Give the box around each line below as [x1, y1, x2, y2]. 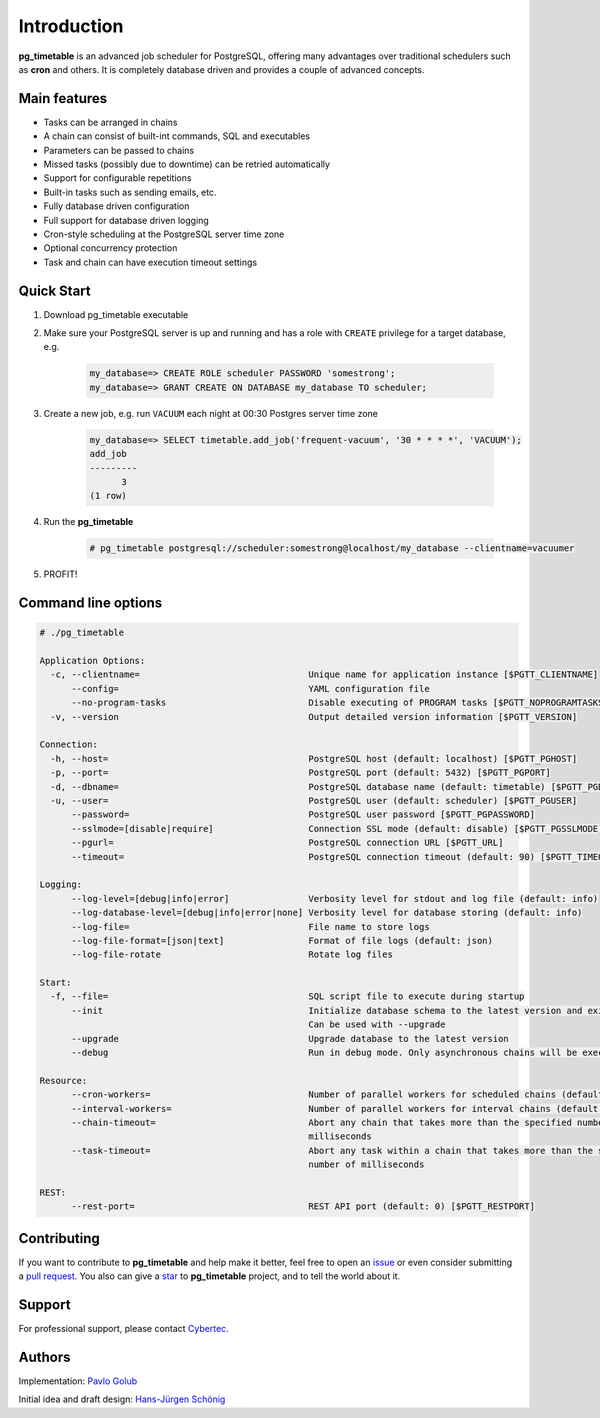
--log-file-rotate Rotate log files [71, 949, 394, 960]
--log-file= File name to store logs [71, 921, 430, 932]
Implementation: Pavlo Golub [18, 1375, 138, 1387]
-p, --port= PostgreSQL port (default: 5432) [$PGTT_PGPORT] [50, 767, 552, 779]
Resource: [39, 1075, 88, 1086]
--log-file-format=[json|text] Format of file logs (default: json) [71, 935, 494, 946]
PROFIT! [43, 568, 78, 580]
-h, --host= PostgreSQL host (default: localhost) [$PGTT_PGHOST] [50, 753, 578, 764]
